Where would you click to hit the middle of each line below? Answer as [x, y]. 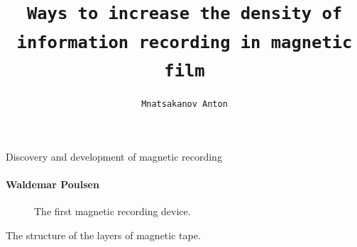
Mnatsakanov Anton [185, 104]
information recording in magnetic [185, 42]
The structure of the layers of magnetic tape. [103, 235]
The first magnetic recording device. [112, 211]
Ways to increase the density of [185, 14]
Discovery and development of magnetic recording [114, 156]
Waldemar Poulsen [53, 184]
